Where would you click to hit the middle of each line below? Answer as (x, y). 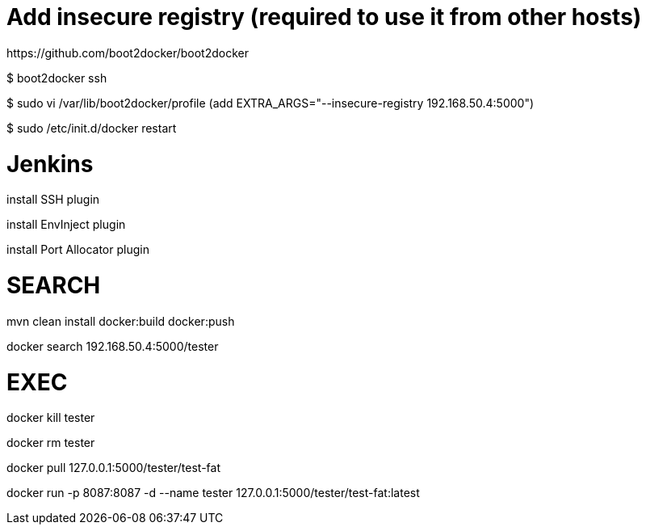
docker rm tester (51, 443)
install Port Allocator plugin (78, 250)
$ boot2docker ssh (57, 78)
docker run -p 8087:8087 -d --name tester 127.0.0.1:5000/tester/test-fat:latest (213, 493)
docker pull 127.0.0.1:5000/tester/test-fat (113, 468)
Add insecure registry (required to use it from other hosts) (324, 17)
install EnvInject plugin (66, 225)
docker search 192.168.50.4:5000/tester (113, 346)
